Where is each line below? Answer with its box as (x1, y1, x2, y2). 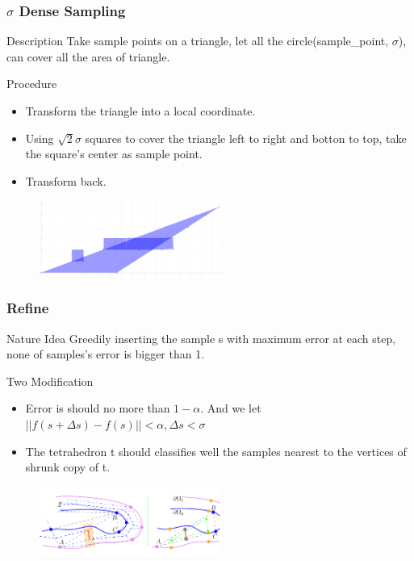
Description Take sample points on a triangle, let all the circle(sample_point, (6, 32, 389, 49)
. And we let (200, 400, 261, 417)
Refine (6, 298, 49, 318)
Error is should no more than (25, 400, 170, 417)
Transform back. (25, 172, 107, 189)
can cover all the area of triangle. (6, 48, 170, 65)
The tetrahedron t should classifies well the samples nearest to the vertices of (25, 442, 407, 459)
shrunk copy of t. (25, 458, 111, 475)
